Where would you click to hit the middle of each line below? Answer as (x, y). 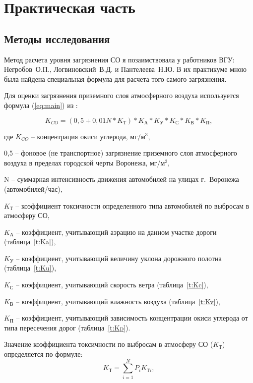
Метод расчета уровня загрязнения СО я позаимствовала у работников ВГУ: (119, 59)
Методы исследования (57, 38)
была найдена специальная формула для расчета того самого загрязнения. (115, 79)
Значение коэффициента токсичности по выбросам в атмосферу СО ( (109, 344)
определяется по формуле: (43, 354)
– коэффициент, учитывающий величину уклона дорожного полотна (119, 258)
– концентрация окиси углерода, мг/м (88, 136)
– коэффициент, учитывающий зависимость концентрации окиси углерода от (132, 318)
